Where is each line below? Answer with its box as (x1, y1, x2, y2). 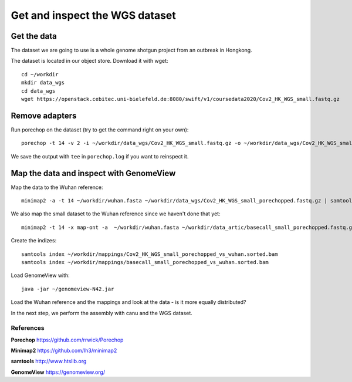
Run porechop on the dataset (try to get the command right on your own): (11, 126, 189, 133)
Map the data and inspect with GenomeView (11, 168, 176, 178)
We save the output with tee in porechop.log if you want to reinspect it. (11, 153, 189, 160)
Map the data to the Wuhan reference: (11, 184, 103, 191)
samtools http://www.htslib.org (11, 358, 87, 365)
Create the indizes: (11, 237, 57, 244)
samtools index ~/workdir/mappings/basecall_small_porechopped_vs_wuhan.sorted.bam (21, 259, 269, 265)
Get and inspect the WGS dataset (11, 9, 176, 22)
